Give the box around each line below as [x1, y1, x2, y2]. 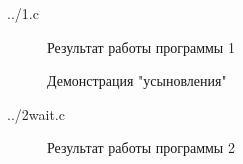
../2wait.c [7, 103, 65, 124]
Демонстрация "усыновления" [47, 70, 227, 91]
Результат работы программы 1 [47, 36, 235, 57]
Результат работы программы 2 [47, 137, 235, 158]
